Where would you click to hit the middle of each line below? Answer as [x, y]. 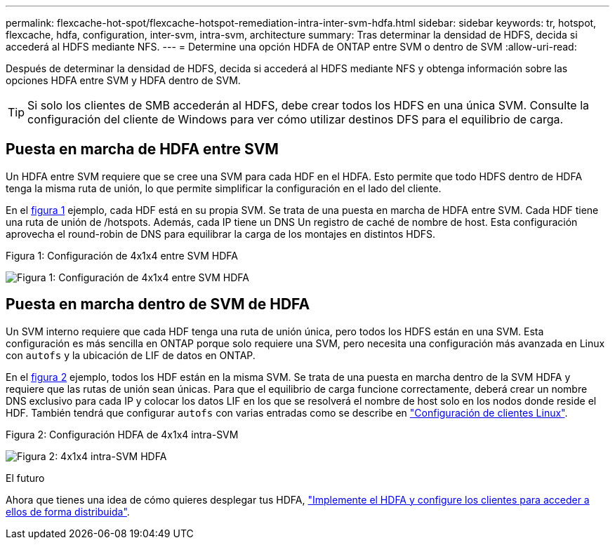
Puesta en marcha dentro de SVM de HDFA [158, 304]
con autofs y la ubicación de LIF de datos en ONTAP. [131, 355]
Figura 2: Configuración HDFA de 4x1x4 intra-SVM [122, 434]
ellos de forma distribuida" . [68, 511]
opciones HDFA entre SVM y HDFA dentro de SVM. [123, 80]
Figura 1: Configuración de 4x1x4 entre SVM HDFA [122, 255]
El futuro [25, 478]
